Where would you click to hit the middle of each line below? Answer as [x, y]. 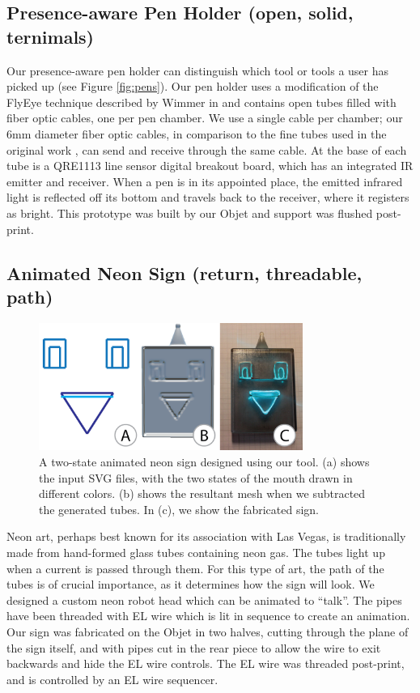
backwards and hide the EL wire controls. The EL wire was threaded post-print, [206, 663]
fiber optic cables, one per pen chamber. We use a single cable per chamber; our [205, 118]
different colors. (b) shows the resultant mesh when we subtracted [202, 493]
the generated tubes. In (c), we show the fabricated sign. [179, 509]
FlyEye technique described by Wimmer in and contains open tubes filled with [202, 102]
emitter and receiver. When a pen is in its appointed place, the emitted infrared [205, 181]
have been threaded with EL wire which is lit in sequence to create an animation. [208, 616]
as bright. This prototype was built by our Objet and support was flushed [190, 213]
